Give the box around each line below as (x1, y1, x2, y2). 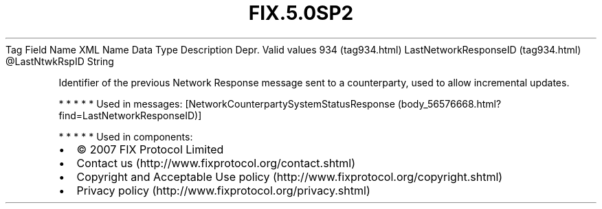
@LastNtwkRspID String (5, 55, 114, 67)
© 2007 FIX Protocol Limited (76, 142, 224, 156)
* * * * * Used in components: (58, 130, 193, 143)
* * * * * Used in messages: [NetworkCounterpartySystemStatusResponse (58, 97, 395, 110)
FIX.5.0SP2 (248, 1, 354, 25)
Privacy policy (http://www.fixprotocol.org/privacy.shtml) (76, 183, 370, 197)
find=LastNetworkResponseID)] (58, 109, 202, 121)
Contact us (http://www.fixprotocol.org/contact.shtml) (76, 156, 356, 170)
